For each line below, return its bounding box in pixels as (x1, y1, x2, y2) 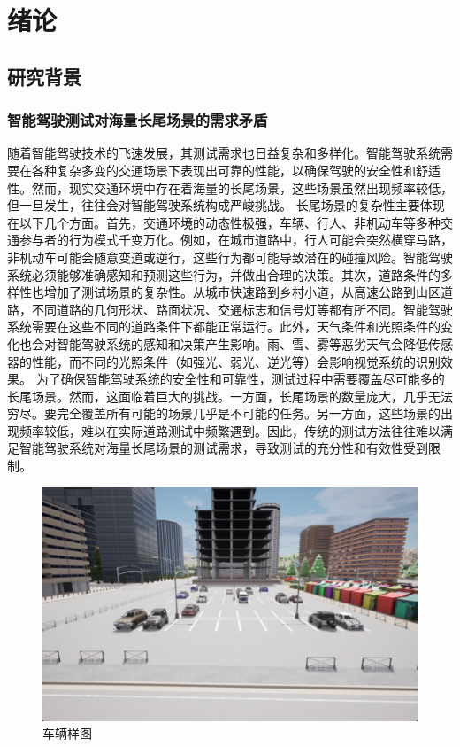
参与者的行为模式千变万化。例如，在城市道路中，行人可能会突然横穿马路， (19, 230, 453, 249)
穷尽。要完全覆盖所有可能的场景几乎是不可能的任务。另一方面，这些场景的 (7, 404, 441, 423)
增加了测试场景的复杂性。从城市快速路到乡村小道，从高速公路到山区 (43, 283, 441, 301)
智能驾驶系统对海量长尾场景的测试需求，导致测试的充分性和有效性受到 (19, 439, 428, 457)
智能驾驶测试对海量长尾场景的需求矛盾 (7, 109, 268, 131)
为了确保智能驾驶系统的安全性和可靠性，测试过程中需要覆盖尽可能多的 (35, 370, 445, 388)
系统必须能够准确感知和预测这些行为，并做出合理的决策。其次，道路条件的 (7, 265, 441, 284)
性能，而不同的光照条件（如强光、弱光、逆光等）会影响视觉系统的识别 (31, 352, 441, 370)
